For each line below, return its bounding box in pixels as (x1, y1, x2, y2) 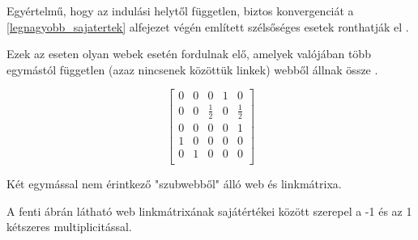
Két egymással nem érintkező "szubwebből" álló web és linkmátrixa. (6, 175, 342, 192)
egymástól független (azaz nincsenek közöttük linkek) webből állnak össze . (6, 61, 378, 78)
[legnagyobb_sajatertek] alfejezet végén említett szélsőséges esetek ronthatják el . (6, 18, 409, 35)
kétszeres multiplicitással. (6, 218, 132, 235)
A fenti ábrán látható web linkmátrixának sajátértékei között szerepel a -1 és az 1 (6, 202, 412, 219)
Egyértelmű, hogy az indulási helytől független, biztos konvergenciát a (6, 2, 354, 19)
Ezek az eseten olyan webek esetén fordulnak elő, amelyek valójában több (6, 45, 371, 62)
